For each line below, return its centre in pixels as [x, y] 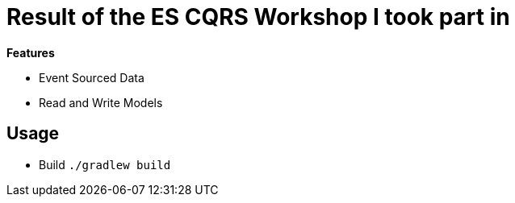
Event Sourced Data [92, 77]
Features [31, 52]
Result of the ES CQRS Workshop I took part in [258, 17]
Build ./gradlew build [105, 164]
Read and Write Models [101, 102]
